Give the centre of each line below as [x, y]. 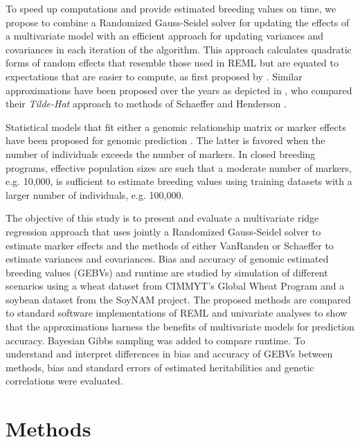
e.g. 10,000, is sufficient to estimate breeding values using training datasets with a [179, 181]
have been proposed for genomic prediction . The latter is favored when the [165, 140]
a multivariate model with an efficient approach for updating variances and [165, 36]
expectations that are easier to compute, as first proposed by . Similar [154, 76]
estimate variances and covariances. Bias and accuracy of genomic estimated [167, 259]
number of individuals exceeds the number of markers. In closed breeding [161, 153]
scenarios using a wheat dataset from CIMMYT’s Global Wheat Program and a [175, 286]
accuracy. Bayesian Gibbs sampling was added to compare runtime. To [155, 340]
